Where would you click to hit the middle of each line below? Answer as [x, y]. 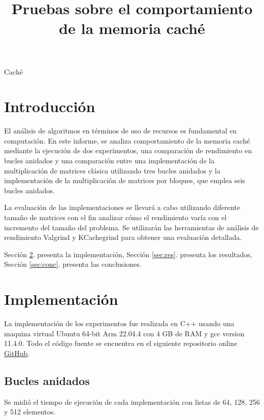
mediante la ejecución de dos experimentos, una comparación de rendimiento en [128, 150]
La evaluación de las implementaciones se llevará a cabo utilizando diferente [122, 207]
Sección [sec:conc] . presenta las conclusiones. [73, 264]
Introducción [50, 106]
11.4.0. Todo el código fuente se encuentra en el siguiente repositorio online [121, 343]
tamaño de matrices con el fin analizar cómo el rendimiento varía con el [115, 217]
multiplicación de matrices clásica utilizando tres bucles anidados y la [112, 170]
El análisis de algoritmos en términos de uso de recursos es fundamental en [121, 131]
